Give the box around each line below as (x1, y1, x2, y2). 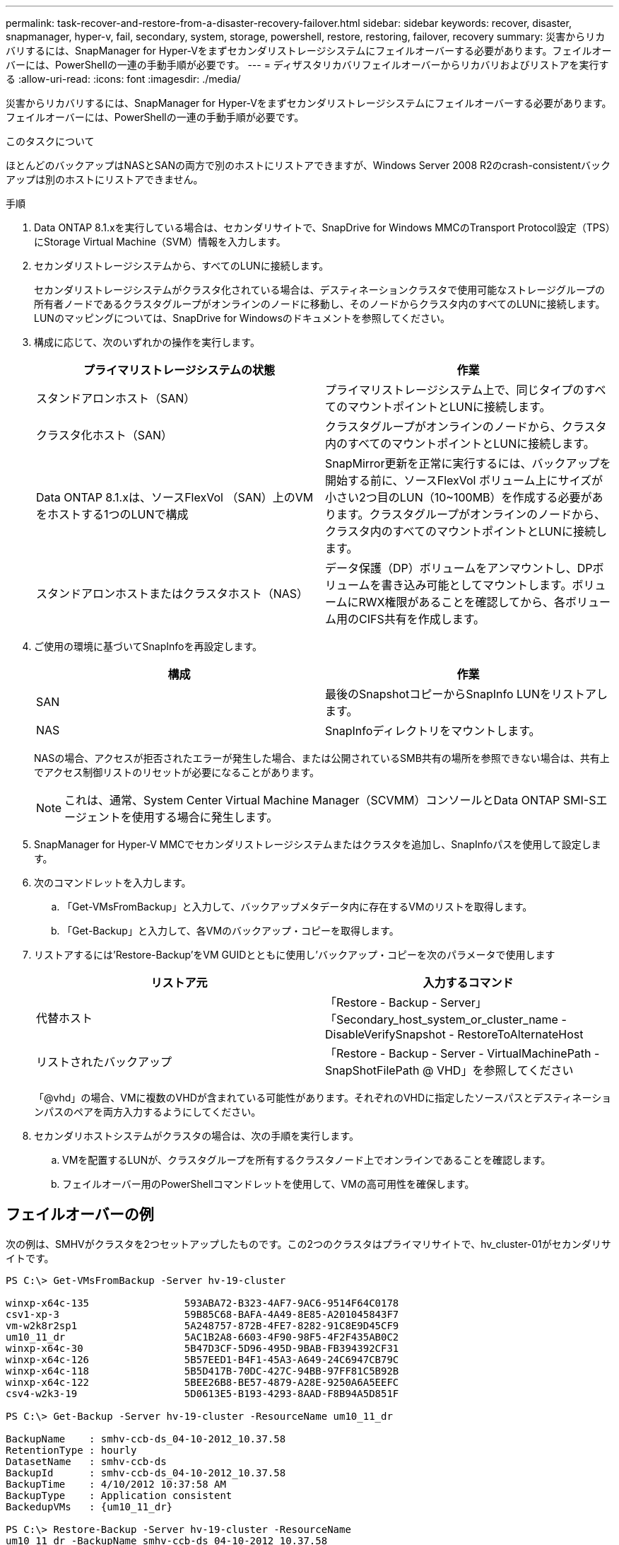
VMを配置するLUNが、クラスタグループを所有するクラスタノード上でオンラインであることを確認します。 (62, 1154, 551, 1166)
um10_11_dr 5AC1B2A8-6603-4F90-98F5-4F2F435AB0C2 (6, 1331, 399, 1343)
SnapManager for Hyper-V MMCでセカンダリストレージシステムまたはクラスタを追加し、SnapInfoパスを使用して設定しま (34, 838, 601, 850)
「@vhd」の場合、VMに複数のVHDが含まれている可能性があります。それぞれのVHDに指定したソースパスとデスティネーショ (34, 1092, 612, 1104)
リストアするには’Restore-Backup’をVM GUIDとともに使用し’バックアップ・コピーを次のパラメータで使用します (34, 949, 555, 961)
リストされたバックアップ (36, 1055, 172, 1069)
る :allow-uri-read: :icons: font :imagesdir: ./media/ (6, 73, 241, 85)
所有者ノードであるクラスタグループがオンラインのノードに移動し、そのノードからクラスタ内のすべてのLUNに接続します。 (34, 298, 606, 310)
